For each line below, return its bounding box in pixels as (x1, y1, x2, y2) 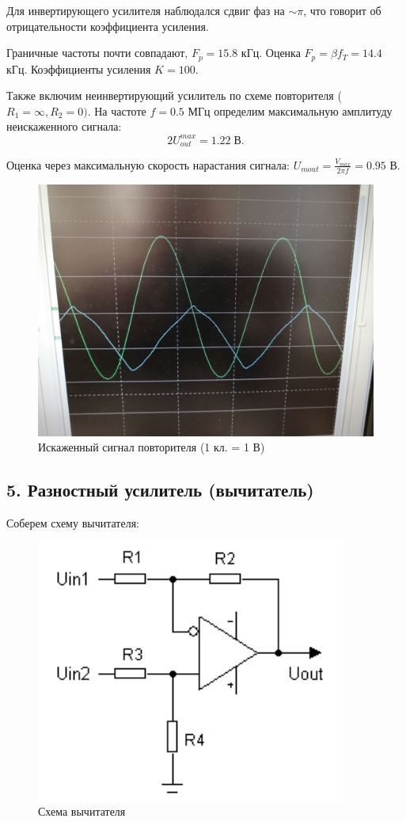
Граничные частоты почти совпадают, (6, 44, 188, 61)
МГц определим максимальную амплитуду (188, 102, 393, 119)
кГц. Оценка (241, 44, 301, 61)
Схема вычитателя (38, 803, 126, 820)
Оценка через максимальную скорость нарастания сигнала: (6, 156, 290, 173)
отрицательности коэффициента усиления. (6, 17, 209, 34)
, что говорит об (303, 2, 381, 18)
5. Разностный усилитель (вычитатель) (6, 478, 314, 502)
